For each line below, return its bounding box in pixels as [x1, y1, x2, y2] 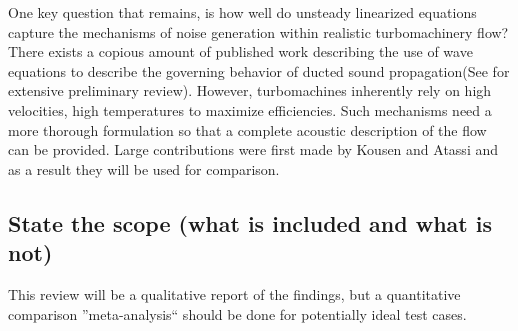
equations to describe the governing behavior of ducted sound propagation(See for [8, 60, 510, 81]
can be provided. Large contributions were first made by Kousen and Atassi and [8, 139, 498, 160]
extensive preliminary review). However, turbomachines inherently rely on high [8, 80, 492, 101]
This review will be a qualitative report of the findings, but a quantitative [8, 283, 461, 304]
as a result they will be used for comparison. [8, 158, 280, 179]
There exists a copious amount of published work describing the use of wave [8, 41, 473, 62]
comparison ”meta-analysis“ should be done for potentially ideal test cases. [8, 303, 467, 324]
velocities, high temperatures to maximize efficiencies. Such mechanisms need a [8, 99, 492, 120]
